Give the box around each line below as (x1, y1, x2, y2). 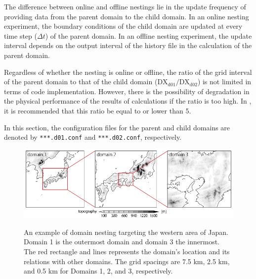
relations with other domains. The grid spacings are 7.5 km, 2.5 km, (24, 256, 230, 266)
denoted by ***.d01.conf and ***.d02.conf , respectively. (4, 132, 182, 142)
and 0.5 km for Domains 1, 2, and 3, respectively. (24, 266, 173, 276)
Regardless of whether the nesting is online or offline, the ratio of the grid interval (4, 66, 252, 77)
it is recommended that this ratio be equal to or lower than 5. (4, 105, 191, 115)
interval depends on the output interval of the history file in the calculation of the (4, 40, 252, 51)
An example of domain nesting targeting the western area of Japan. (24, 226, 228, 237)
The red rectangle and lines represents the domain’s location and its (24, 246, 230, 256)
